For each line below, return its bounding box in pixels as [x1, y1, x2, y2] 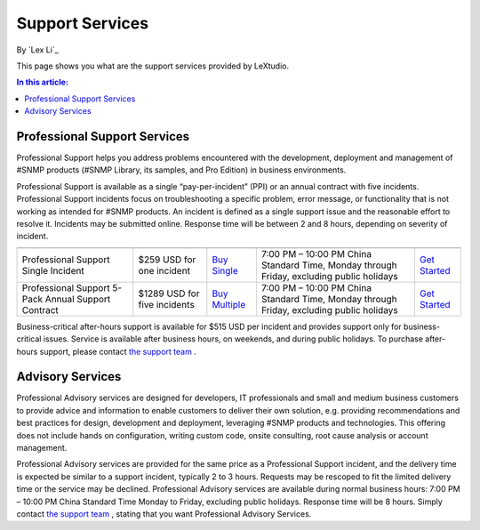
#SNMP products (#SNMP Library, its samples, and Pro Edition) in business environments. [16, 165, 347, 175]
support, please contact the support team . [39, 346, 197, 357]
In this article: [16, 76, 68, 88]
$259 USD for [138, 253, 196, 266]
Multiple [212, 298, 246, 310]
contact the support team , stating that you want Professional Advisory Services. [16, 508, 312, 519]
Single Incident [21, 264, 84, 277]
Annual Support [44, 293, 111, 305]
